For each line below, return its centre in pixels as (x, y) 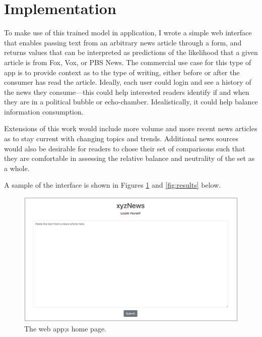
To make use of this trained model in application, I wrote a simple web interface (128, 33)
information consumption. (44, 111)
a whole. (17, 168)
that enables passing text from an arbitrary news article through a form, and (123, 42)
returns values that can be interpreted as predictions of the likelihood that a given (131, 52)
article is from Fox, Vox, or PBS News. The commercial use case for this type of (128, 62)
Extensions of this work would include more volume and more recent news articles (131, 128)
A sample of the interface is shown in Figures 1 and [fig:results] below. (113, 185)
